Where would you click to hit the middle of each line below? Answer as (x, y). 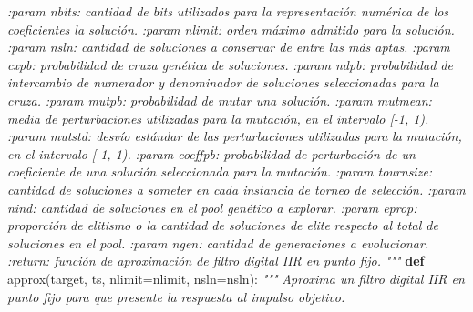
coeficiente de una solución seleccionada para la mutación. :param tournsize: (220, 171)
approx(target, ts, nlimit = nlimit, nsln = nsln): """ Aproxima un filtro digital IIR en (236, 278)
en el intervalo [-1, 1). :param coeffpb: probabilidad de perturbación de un (211, 153)
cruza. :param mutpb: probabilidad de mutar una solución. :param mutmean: (220, 100)
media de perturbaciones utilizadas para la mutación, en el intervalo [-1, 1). (218, 118)
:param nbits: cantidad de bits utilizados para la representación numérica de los (228, 11)
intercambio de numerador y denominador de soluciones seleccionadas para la (223, 82)
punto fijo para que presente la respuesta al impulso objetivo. (176, 296)
